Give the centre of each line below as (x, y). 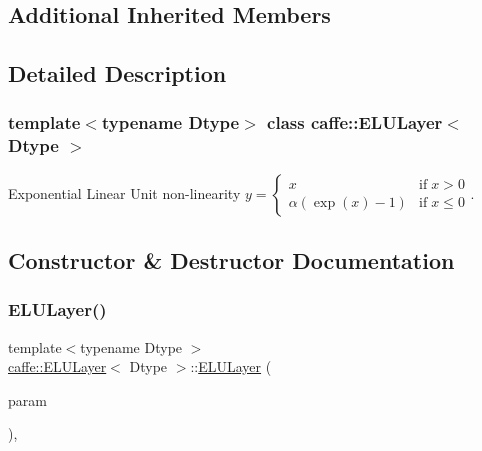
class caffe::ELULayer (355, 122)
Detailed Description (117, 73)
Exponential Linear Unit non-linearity (124, 192)
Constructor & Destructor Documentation (231, 260)
